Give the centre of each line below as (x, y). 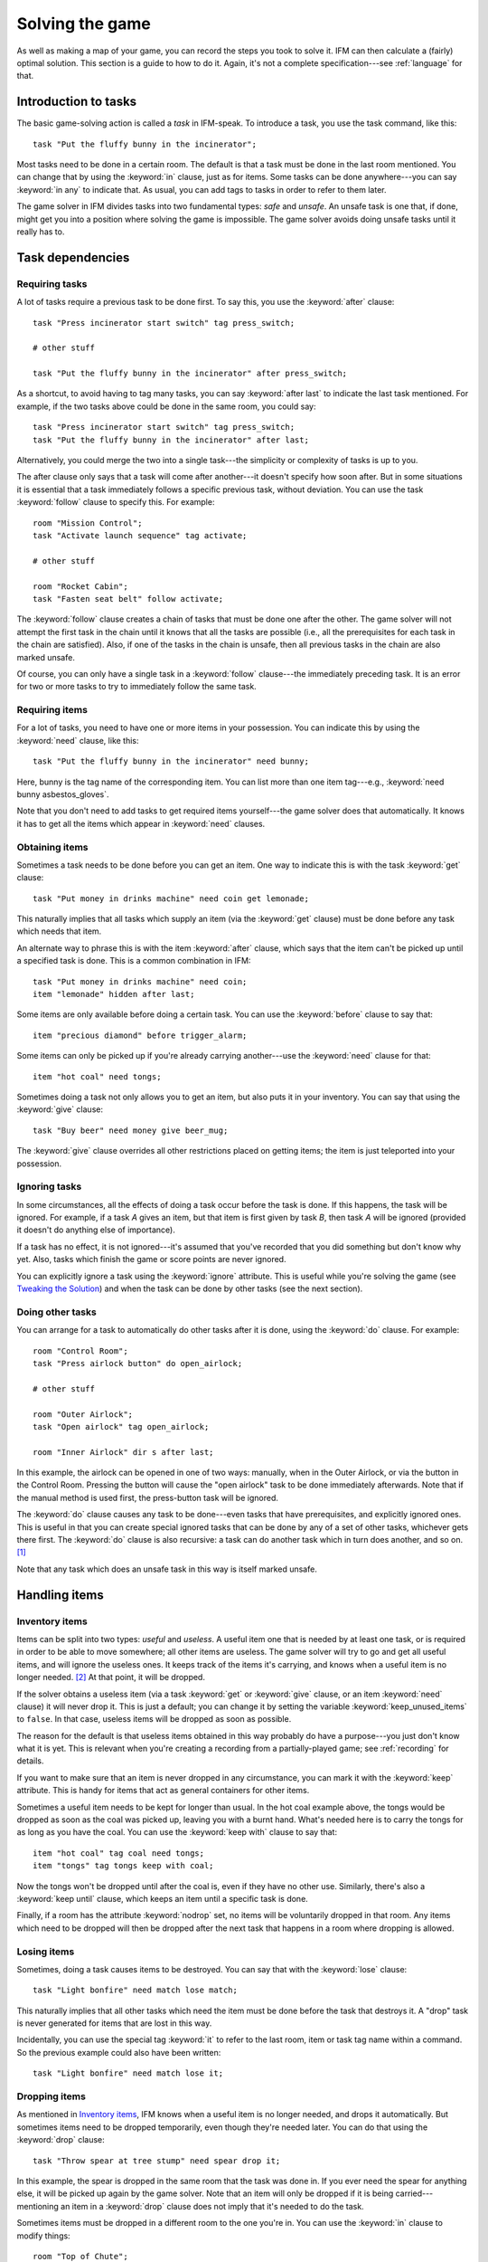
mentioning (38, 2206)
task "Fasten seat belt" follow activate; (128, 599)
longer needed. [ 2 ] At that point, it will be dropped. (111, 1677)
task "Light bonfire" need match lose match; (136, 1990)
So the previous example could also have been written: (119, 2052)
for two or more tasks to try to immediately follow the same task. (136, 687)
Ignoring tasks (49, 1187)
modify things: (44, 2236)
